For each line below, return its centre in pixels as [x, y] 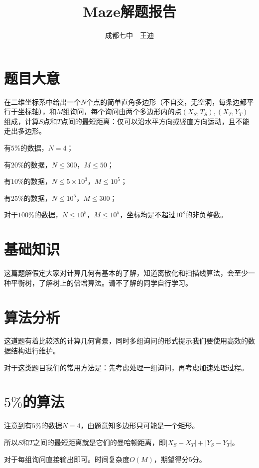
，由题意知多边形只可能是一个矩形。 [140, 425]
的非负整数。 [206, 215]
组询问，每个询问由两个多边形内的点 [122, 111]
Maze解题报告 [129, 11]
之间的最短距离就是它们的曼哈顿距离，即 [99, 442]
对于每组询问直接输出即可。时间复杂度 [67, 459]
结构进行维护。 [35, 351]
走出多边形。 [25, 131]
